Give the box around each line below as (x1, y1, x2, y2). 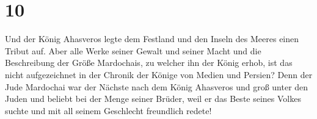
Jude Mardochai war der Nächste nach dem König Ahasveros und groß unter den (5, 80, 308, 93)
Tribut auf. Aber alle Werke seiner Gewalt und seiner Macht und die (5, 44, 261, 57)
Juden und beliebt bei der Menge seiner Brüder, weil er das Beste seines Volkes (5, 92, 301, 105)
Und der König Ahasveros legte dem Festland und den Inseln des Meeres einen (5, 32, 299, 45)
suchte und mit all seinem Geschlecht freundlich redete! (5, 104, 212, 117)
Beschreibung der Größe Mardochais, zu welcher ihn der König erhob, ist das (5, 56, 293, 69)
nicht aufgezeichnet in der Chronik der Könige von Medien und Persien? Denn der (5, 68, 313, 81)
